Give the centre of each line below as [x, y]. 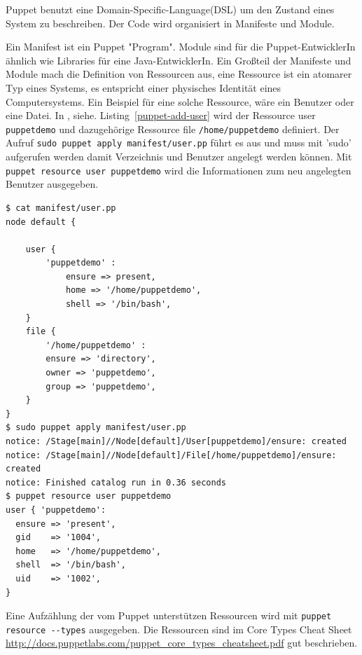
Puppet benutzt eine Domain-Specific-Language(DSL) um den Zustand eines [170, 9]
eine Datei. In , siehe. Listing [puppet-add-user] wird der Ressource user [161, 115]
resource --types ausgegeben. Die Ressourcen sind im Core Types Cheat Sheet [179, 629]
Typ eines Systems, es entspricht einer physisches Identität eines [144, 87]
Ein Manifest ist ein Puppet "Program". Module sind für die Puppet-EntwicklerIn [181, 47]
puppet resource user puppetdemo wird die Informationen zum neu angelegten [179, 170]
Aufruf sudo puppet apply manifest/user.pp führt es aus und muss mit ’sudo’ [179, 143]
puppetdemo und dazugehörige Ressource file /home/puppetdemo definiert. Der [173, 129]
